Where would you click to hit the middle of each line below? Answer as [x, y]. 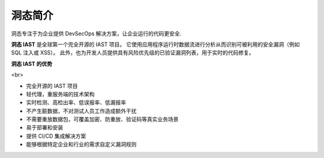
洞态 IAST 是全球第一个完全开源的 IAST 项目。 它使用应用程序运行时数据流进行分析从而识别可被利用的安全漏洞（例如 [155, 44]
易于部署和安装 [44, 127]
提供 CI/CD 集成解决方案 [56, 136]
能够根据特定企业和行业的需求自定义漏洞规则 [81, 144]
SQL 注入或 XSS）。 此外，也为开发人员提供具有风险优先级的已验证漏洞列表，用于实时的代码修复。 [133, 53]
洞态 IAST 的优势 [32, 63]
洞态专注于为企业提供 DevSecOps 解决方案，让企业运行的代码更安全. [96, 34]
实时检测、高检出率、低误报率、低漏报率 [76, 102]
